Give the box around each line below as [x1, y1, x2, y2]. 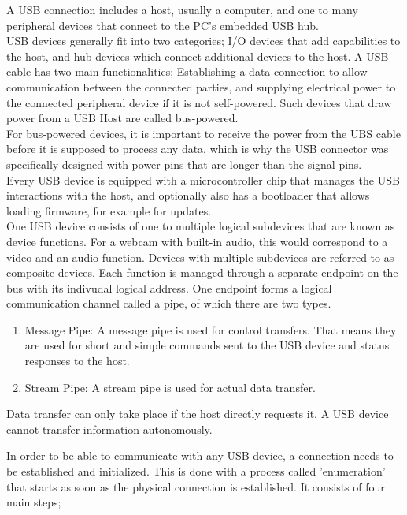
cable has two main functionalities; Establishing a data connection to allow [6, 63, 368, 80]
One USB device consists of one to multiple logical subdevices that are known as [6, 218, 395, 234]
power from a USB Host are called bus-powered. [6, 110, 239, 126]
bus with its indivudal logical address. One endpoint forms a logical [6, 279, 332, 296]
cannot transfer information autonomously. [6, 420, 213, 437]
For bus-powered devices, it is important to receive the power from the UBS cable [6, 125, 401, 141]
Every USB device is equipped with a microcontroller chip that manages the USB [6, 171, 400, 188]
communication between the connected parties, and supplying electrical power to [6, 78, 396, 95]
